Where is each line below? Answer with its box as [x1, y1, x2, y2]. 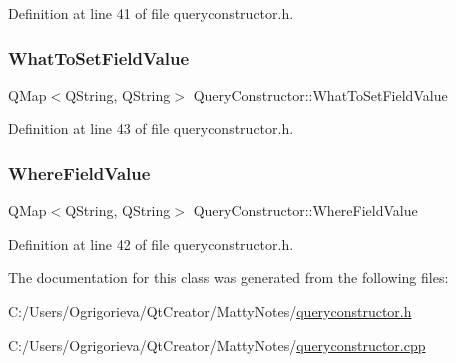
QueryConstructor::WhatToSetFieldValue [193, 84, 448, 105]
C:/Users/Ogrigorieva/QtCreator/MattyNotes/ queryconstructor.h [8, 301, 412, 321]
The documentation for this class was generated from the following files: [8, 267, 449, 288]
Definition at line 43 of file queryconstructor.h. [8, 118, 294, 139]
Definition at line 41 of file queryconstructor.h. [8, 3, 294, 23]
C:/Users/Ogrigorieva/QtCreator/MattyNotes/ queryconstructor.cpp [8, 334, 426, 355]
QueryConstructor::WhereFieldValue [193, 200, 418, 221]
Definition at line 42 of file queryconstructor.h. [8, 233, 294, 254]
